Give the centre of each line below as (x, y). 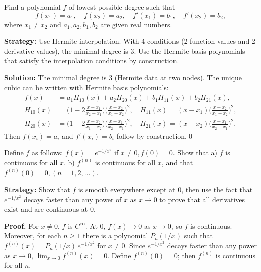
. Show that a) (195, 153)
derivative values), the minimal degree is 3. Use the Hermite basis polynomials (125, 51)
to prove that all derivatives (202, 199)
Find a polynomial (32, 7)
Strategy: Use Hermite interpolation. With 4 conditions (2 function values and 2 (130, 41)
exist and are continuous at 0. (50, 209)
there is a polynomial (116, 236)
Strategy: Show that (37, 189)
